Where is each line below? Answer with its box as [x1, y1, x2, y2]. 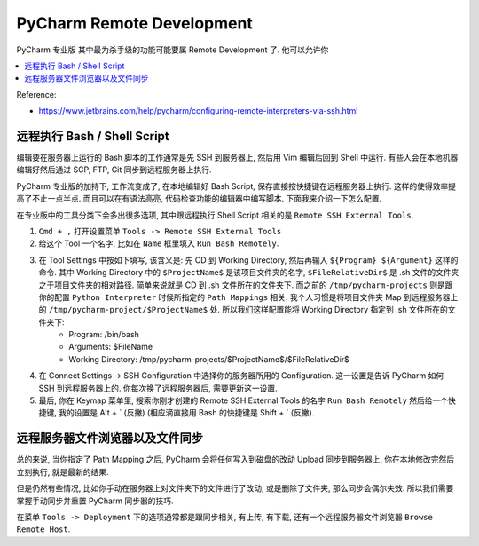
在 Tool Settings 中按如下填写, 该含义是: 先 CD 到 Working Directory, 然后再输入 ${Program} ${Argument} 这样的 [38, 254, 459, 265]
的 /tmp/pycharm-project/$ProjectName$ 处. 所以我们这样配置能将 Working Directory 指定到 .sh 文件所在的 [38, 305, 448, 315]
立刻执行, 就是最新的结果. [16, 466, 110, 477]
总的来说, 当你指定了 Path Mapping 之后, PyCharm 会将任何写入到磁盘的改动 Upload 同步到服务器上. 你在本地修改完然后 [16, 454, 455, 465]
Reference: [16, 89, 57, 99]
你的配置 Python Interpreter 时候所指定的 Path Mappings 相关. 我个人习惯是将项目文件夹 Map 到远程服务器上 [38, 291, 459, 302]
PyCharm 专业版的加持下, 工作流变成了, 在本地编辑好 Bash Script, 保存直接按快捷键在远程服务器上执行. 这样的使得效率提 [16, 180, 457, 191]
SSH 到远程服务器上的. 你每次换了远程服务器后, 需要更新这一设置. [38, 383, 279, 393]
